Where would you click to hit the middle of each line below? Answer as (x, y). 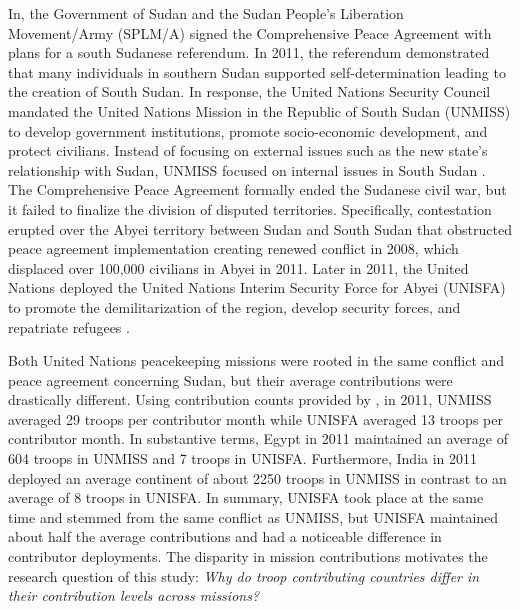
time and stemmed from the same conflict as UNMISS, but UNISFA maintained (253, 516)
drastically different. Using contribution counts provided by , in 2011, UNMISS (250, 399)
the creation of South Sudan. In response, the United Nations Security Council (249, 91)
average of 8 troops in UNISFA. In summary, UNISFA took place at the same (246, 497)
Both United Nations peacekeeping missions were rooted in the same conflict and (256, 360)
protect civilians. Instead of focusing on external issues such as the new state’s (248, 150)
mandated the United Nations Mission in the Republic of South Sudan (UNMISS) (259, 110)
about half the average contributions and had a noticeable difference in (225, 536)
